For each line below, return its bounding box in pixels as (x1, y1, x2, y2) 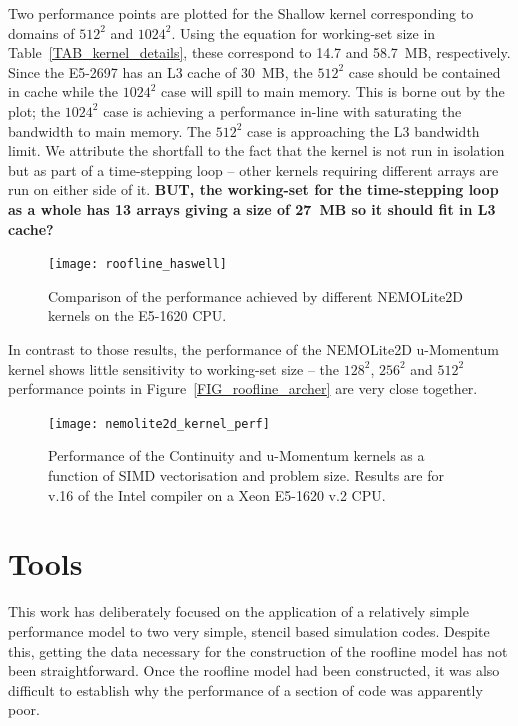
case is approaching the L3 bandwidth (247, 120, 480, 141)
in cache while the (8, 81, 119, 102)
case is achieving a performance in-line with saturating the (103, 100, 462, 121)
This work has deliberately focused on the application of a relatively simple (8, 601, 469, 622)
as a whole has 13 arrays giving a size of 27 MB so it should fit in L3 (8, 198, 496, 219)
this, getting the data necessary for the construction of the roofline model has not (8, 640, 508, 661)
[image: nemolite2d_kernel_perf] (48, 416, 270, 431)
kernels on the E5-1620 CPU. (48, 305, 227, 326)
